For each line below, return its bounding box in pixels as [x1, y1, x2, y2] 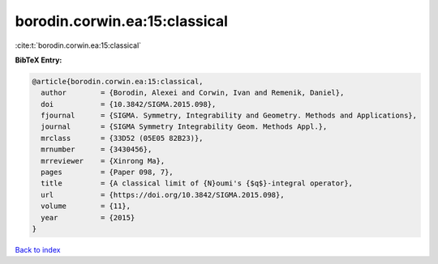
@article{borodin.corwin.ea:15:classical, [32, 77, 204, 86]
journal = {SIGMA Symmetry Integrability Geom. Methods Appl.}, [41, 122, 328, 131]
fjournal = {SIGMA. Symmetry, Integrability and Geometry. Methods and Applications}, [41, 111, 418, 121]
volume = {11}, [41, 202, 131, 211]
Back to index [15, 245, 61, 254]
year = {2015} [41, 213, 135, 222]
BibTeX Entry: [15, 55, 62, 65]
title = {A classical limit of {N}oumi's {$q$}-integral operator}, [41, 179, 353, 188]
